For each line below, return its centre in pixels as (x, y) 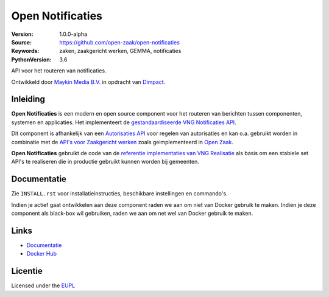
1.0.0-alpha (73, 34)
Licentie (27, 271)
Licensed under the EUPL (43, 285)
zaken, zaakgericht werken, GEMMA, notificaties (120, 51)
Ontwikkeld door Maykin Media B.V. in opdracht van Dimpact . (88, 82)
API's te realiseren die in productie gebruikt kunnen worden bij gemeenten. (105, 162)
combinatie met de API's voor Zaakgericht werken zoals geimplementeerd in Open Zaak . (122, 142)
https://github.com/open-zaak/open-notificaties (119, 42)
